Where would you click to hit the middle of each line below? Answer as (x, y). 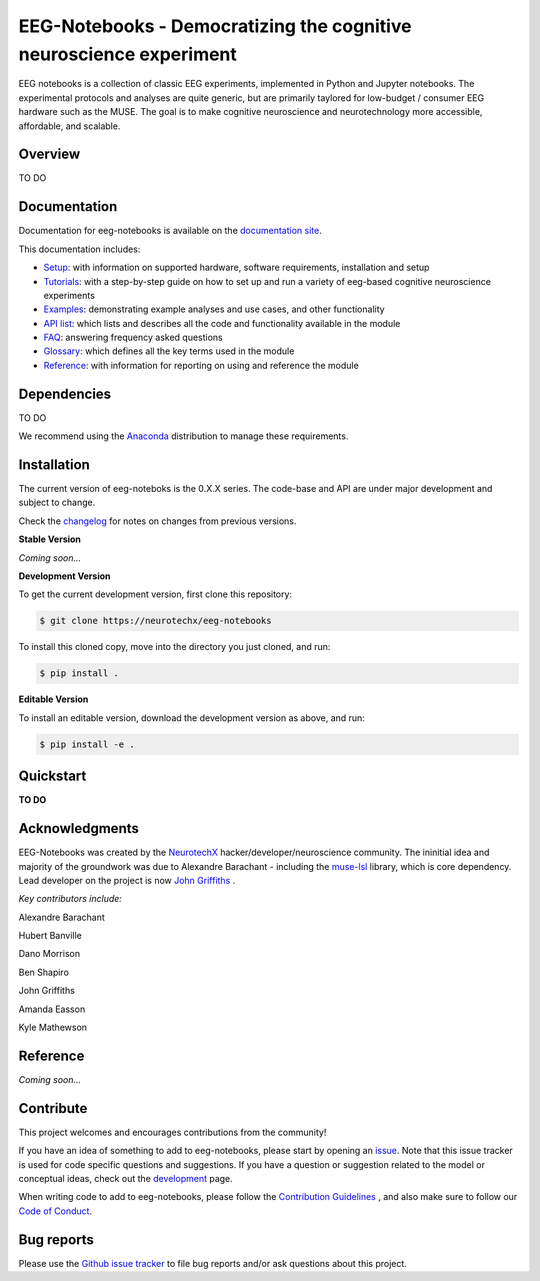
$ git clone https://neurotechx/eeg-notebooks (155, 621)
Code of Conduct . (55, 1211)
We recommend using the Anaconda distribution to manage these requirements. (183, 436)
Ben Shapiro (44, 972)
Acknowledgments (79, 828)
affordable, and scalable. (69, 126)
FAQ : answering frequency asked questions (133, 337)
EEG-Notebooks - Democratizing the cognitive (215, 26)
